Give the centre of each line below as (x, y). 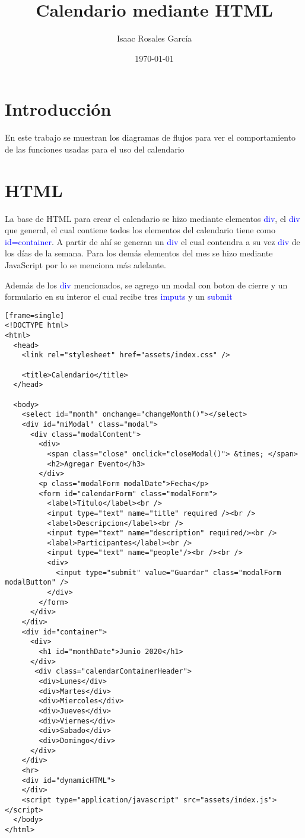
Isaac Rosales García (154, 38)
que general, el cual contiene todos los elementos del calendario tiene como (140, 230)
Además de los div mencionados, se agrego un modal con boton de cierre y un (146, 285)
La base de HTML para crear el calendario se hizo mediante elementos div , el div (152, 218)
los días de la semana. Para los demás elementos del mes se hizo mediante (139, 253)
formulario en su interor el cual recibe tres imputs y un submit (119, 296)
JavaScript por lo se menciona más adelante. (85, 264)
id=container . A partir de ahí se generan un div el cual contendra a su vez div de (152, 241)
